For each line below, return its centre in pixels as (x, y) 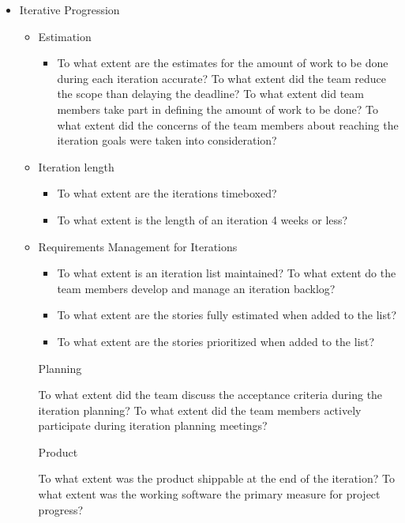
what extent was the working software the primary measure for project (209, 494)
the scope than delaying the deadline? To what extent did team (210, 94)
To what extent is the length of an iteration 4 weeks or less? (202, 219)
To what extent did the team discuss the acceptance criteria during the (210, 395)
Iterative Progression (69, 9)
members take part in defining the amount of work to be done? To (217, 109)
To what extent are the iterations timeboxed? (167, 193)
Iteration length (76, 166)
